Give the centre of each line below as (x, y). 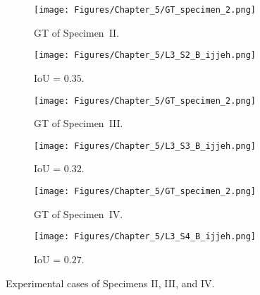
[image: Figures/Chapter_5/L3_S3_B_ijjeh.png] (145, 146)
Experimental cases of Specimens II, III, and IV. (110, 283)
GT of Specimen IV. (79, 213)
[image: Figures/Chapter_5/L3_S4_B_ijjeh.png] (145, 237)
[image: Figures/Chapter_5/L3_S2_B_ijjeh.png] (145, 55)
